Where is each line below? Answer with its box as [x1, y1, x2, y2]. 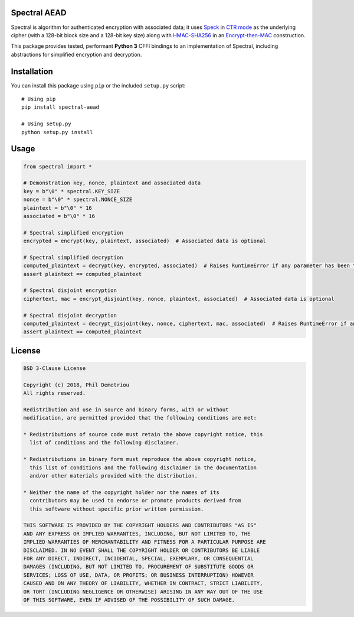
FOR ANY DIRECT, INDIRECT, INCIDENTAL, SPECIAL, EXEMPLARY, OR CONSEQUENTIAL [23, 555, 254, 561]
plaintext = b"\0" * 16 [23, 204, 93, 211]
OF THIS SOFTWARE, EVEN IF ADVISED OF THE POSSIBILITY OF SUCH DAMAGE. [23, 596, 235, 603]
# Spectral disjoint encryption [23, 287, 117, 294]
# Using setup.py [21, 121, 71, 127]
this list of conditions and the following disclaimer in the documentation [29, 464, 257, 471]
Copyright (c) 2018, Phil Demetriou [23, 381, 130, 388]
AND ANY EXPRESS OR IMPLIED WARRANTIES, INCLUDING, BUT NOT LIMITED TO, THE [23, 530, 251, 537]
